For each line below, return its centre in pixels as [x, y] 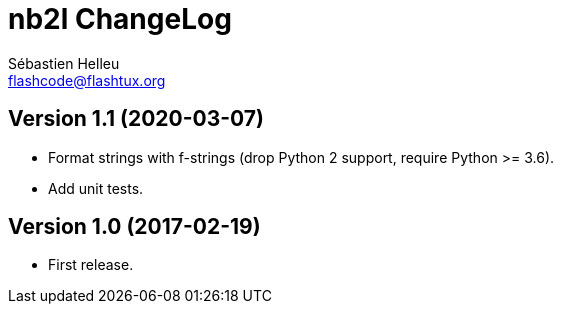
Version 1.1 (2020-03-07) [136, 119]
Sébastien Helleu [64, 63]
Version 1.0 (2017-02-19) [134, 227]
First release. [91, 265]
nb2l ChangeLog [120, 19]
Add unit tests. [96, 188]
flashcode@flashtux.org [87, 80]
